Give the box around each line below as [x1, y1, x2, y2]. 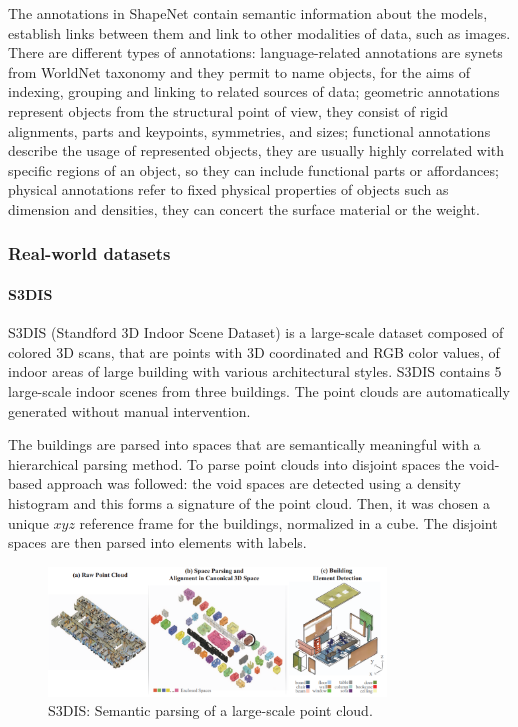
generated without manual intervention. [8, 400, 251, 421]
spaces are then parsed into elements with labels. [8, 532, 307, 553]
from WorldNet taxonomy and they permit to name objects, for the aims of [8, 61, 470, 82]
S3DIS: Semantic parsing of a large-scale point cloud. [48, 700, 373, 721]
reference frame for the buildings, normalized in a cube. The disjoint [79, 512, 498, 533]
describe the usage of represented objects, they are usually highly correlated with [8, 140, 505, 161]
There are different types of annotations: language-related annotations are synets [8, 42, 503, 63]
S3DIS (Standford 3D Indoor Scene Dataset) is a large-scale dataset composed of [8, 322, 504, 343]
